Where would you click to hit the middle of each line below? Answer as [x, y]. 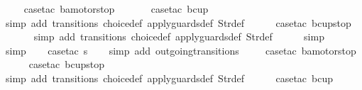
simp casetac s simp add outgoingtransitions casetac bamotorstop [181, 50]
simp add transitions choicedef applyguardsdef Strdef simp [179, 36]
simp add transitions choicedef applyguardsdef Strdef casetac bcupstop [178, 22]
